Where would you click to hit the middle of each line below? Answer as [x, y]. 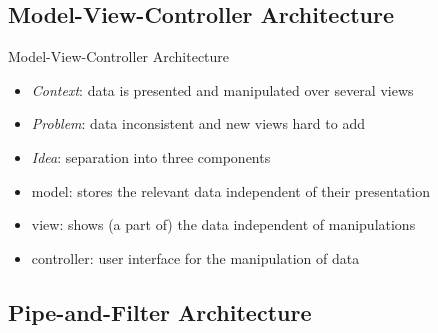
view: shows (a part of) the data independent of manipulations [223, 224]
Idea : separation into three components [151, 156]
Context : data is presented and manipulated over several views [222, 89]
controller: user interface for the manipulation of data [195, 257]
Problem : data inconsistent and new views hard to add [198, 123]
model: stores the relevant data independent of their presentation [231, 190]
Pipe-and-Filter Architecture [160, 311]
